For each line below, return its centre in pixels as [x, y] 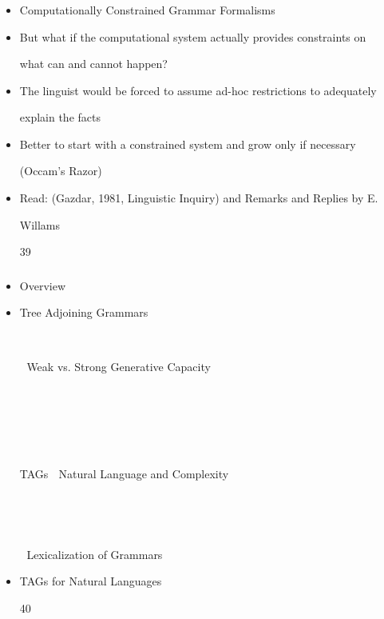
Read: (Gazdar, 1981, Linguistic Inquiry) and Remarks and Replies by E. [199, 198]
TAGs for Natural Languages [91, 581]
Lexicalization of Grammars [95, 554]
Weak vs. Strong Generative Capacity [119, 366]
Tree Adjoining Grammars [84, 312]
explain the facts [60, 117]
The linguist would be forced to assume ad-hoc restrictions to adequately [198, 90]
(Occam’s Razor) [61, 171]
